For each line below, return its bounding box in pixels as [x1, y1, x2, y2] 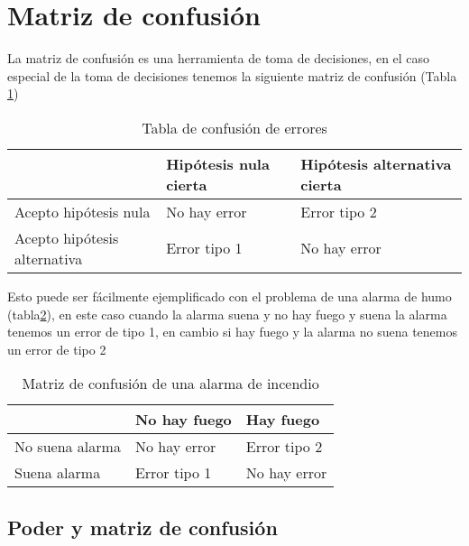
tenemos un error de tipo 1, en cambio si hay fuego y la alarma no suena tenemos [7, 322, 457, 341]
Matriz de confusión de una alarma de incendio [22, 373, 319, 394]
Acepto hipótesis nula [14, 200, 151, 222]
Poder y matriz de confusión [7, 513, 278, 541]
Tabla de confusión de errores [142, 116, 327, 138]
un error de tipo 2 [7, 339, 106, 358]
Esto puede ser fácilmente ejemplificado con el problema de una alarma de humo [7, 286, 452, 305]
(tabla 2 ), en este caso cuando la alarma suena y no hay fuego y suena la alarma [7, 304, 447, 323]
